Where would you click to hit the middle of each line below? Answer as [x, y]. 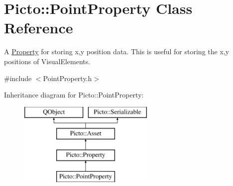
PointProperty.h [67, 78]
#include [18, 78]
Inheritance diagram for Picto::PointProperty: [74, 95]
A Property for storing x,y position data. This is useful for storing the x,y [117, 51]
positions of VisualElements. [47, 61]
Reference [39, 28]
